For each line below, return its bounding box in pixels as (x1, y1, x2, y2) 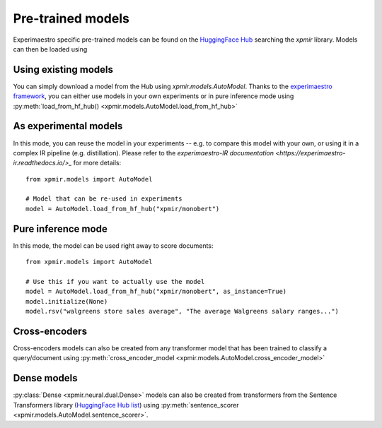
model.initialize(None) (25, 297, 108, 305)
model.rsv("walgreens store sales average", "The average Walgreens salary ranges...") (25, 307, 340, 316)
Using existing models (13, 64, 113, 76)
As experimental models (13, 120, 123, 132)
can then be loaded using (13, 44, 88, 53)
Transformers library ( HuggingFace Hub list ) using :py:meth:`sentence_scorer (13, 400, 240, 409)
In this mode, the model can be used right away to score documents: (13, 241, 214, 250)
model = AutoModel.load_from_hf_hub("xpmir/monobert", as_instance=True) (25, 287, 287, 296)
